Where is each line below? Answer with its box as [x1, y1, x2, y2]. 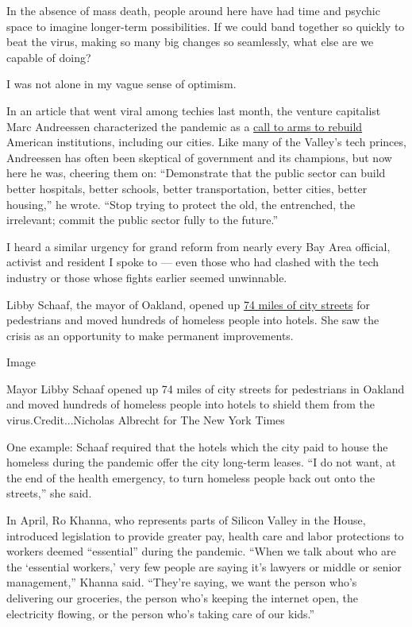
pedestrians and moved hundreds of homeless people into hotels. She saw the [6, 312, 379, 328]
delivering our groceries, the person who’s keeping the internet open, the [6, 590, 359, 606]
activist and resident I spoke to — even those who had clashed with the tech [6, 254, 379, 270]
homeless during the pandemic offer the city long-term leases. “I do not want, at [6, 454, 396, 470]
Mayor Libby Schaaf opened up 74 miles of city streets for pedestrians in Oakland [6, 380, 405, 397]
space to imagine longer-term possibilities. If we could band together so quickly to [6, 17, 405, 34]
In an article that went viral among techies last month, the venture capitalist [6, 102, 381, 118]
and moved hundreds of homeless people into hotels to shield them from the [6, 396, 375, 412]
